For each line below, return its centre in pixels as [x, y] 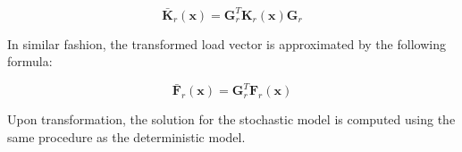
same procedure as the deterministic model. [126, 136]
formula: [30, 61]
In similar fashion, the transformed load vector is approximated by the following [227, 43]
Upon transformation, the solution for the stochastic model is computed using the [231, 119]
